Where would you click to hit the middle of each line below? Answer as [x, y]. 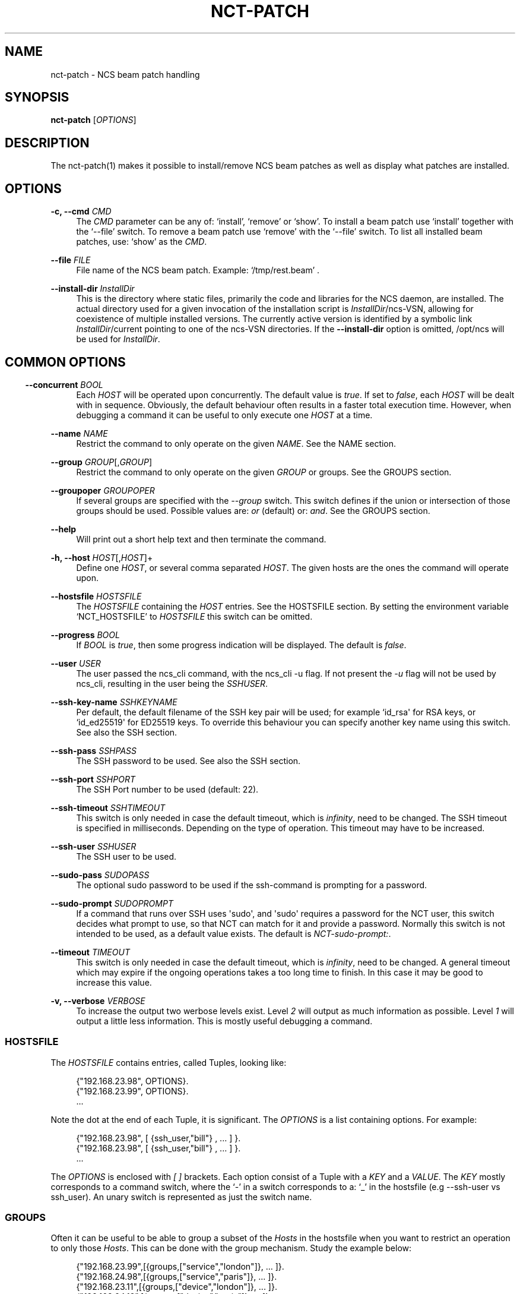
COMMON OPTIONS [65, 362]
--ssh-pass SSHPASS [94, 750]
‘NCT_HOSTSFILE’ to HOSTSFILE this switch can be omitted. [194, 616]
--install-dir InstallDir [93, 289]
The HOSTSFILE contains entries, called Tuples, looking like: [169, 1062]
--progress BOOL [85, 635]
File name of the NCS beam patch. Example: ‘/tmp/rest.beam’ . [198, 270]
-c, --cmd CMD [81, 212]
